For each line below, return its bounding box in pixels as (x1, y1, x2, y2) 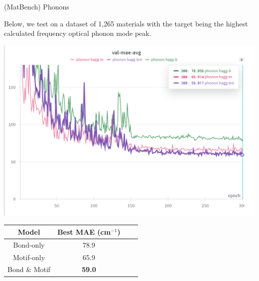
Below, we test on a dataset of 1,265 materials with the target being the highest (4, 18, 248, 28)
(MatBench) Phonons (4, 1, 69, 11)
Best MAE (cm (57, 226, 111, 237)
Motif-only (12, 252, 45, 262)
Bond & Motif (7, 264, 51, 275)
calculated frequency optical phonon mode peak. (4, 28, 151, 38)
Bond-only (13, 239, 45, 250)
